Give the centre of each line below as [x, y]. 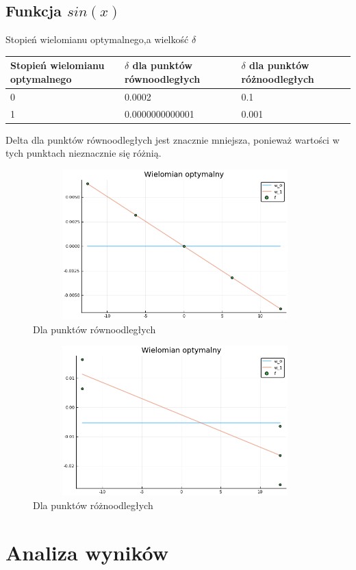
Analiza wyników [87, 552]
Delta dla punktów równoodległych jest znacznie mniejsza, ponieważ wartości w [173, 139]
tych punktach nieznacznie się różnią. [84, 153]
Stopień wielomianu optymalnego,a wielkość [97, 39]
